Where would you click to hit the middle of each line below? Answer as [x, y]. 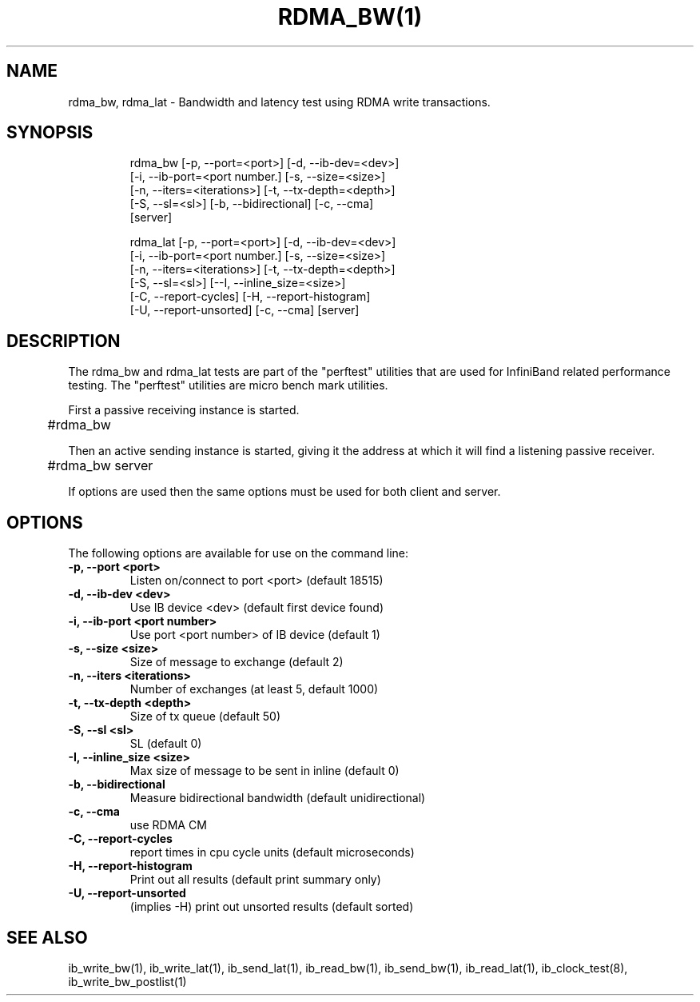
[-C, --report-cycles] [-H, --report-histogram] [250, 297]
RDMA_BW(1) [350, 17]
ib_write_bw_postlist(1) [127, 981]
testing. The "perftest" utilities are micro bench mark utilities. [228, 385]
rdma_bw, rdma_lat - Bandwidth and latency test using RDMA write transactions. [279, 102]
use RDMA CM [168, 825]
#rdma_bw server [100, 466]
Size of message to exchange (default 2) [237, 662]
